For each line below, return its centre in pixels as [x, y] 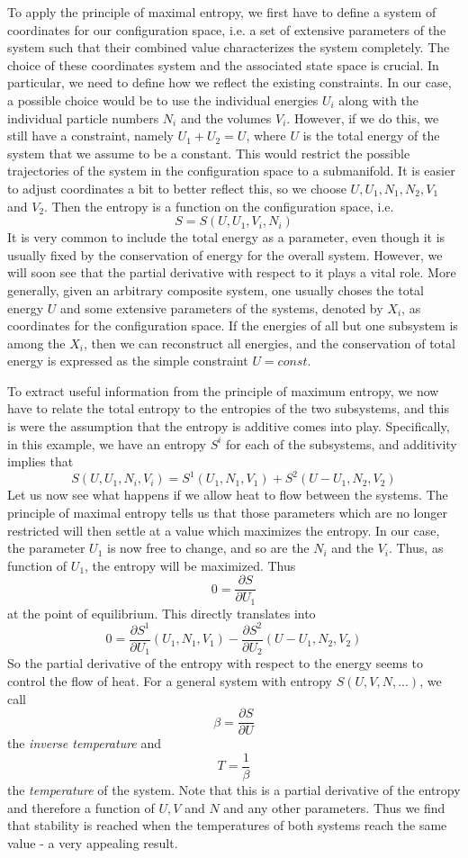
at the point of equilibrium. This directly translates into [162, 613]
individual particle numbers [83, 117]
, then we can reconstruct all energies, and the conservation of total [269, 343]
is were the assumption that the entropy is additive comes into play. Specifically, [229, 426]
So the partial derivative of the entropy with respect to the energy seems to [215, 663]
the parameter [46, 548]
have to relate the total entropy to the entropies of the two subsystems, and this [228, 408]
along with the [379, 99]
